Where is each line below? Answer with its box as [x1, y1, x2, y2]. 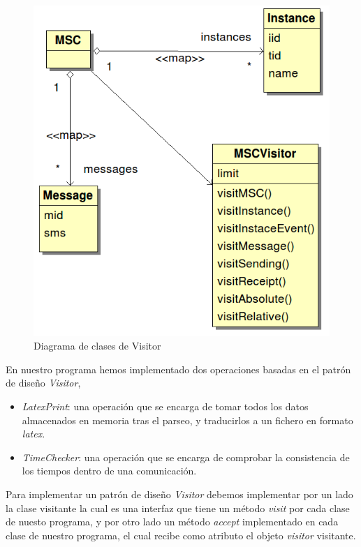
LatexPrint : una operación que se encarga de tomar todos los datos [22, 399, 309, 414]
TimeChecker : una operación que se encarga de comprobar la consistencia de [22, 449, 350, 464]
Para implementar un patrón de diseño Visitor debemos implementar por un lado [6, 486, 353, 501]
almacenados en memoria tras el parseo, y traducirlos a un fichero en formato [22, 412, 353, 427]
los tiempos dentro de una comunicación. [22, 463, 197, 478]
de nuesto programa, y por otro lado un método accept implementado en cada [6, 514, 339, 529]
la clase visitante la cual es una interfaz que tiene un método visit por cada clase [6, 500, 350, 515]
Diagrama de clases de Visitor [34, 338, 161, 353]
